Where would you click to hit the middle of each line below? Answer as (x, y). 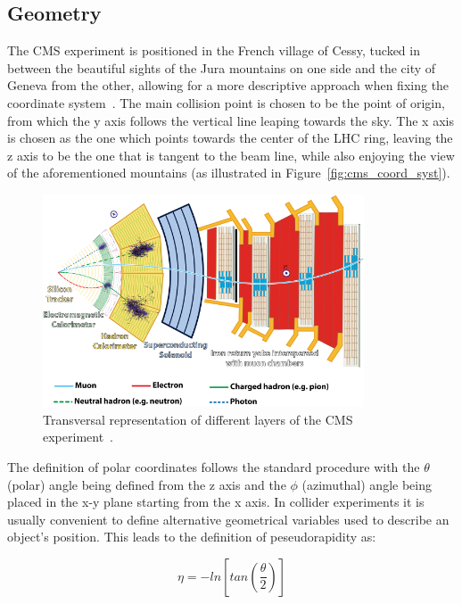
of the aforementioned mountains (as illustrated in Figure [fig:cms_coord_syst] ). (229, 173)
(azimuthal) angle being (367, 484)
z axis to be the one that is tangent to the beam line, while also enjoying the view (231, 155)
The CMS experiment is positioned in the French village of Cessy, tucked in (214, 50)
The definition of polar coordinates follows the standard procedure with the (214, 466)
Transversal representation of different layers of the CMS (198, 419)
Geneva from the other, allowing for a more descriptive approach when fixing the (228, 85)
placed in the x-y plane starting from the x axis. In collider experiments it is (216, 502)
